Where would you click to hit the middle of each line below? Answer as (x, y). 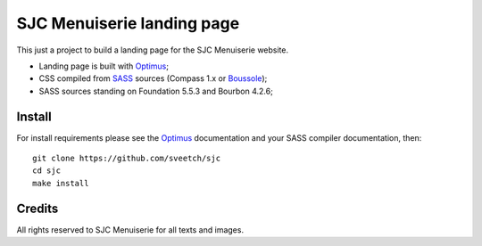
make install (61, 183)
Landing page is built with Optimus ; (104, 66)
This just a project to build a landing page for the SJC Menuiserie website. (153, 50)
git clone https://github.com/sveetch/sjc (127, 159)
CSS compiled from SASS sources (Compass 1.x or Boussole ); (153, 78)
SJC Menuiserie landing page (128, 23)
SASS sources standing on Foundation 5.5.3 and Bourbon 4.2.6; (156, 91)
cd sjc (47, 171)
